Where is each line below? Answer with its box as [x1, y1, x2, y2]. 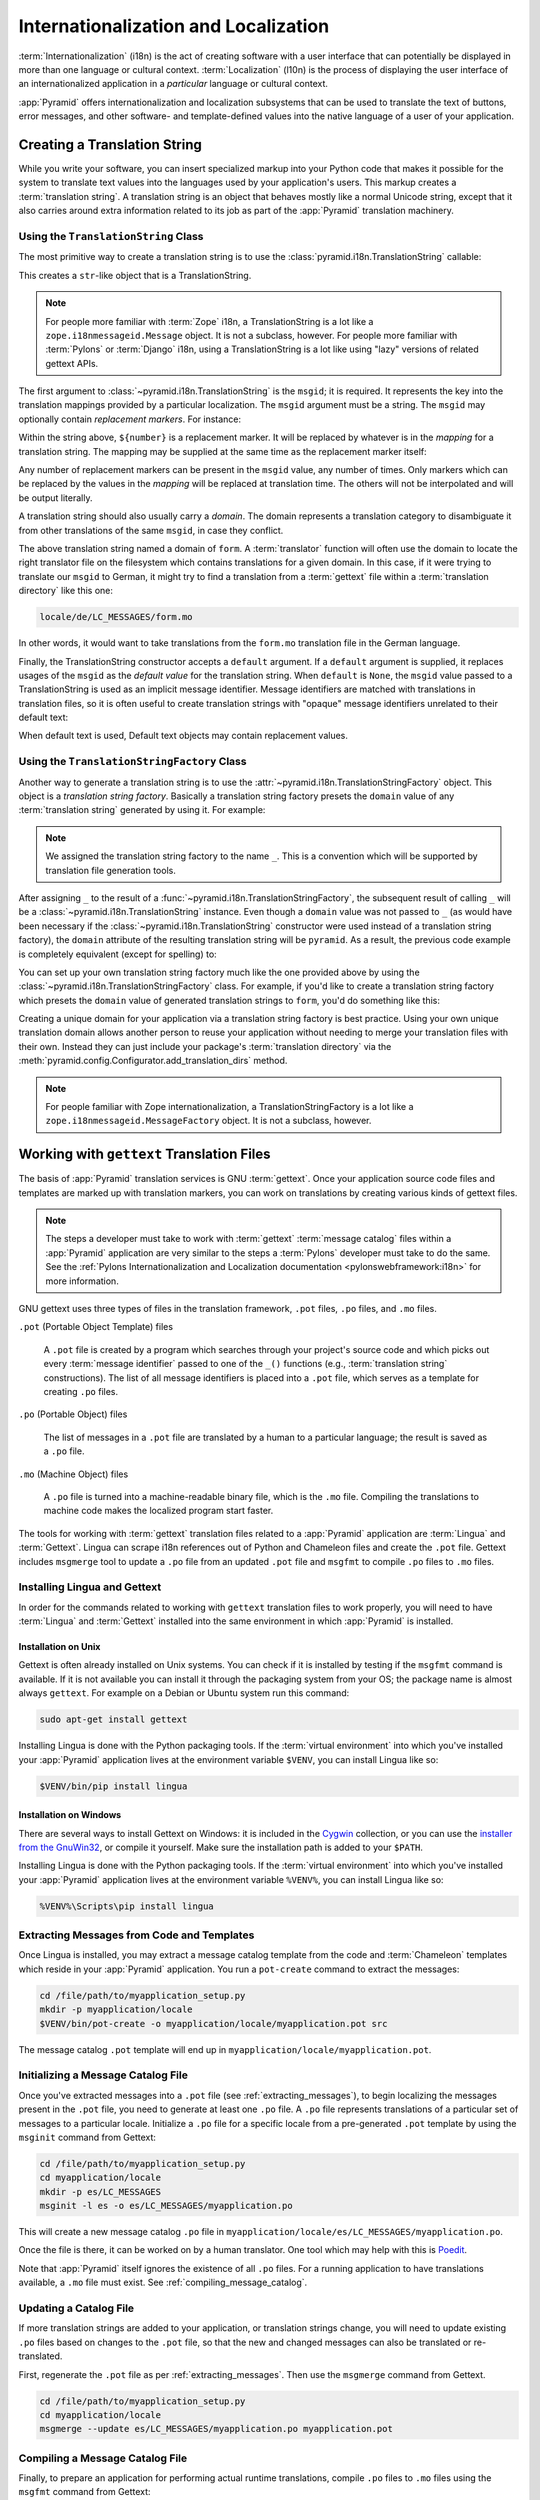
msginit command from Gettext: [18, 2131, 157, 2143]
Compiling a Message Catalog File [18, 2451, 188, 2465]
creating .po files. [43, 1386, 119, 1397]
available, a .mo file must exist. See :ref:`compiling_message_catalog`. [18, 2276, 308, 2289]
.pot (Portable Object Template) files [18, 1321, 174, 1333]
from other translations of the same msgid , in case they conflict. [18, 524, 284, 536]
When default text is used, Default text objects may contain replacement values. [18, 730, 349, 742]
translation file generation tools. [45, 864, 177, 876]
